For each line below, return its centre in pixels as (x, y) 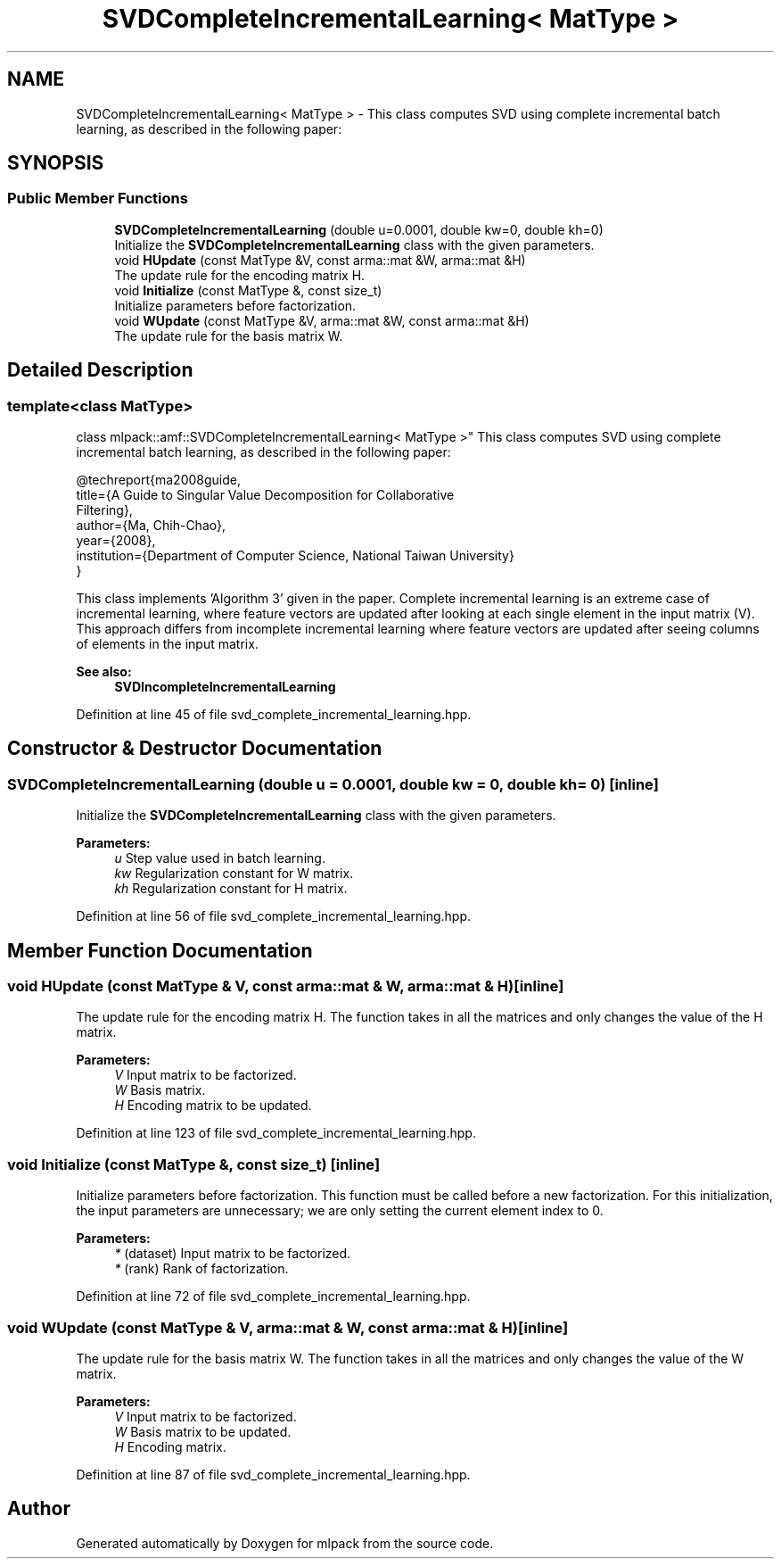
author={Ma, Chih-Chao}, (151, 526)
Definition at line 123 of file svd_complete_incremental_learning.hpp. (276, 1133)
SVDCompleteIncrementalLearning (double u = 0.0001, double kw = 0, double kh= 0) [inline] (333, 784)
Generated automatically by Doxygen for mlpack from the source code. (285, 1543)
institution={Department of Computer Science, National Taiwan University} (295, 556)
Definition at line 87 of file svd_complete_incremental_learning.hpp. (273, 1474)
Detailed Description (100, 370)
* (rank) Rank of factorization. (201, 1269)
